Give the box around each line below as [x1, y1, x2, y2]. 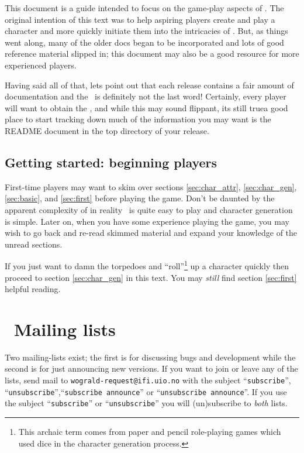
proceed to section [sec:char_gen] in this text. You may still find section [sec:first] [5, 271, 297, 283]
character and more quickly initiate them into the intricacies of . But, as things [5, 25, 288, 37]
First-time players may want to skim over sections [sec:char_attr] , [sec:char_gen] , [5, 180, 297, 193]
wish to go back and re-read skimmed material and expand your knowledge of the [5, 227, 298, 239]
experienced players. [5, 59, 77, 71]
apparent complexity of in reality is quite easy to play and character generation [5, 203, 293, 215]
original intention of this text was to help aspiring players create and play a [5, 13, 275, 25]
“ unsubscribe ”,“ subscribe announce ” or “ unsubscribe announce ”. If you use [5, 385, 287, 397]
